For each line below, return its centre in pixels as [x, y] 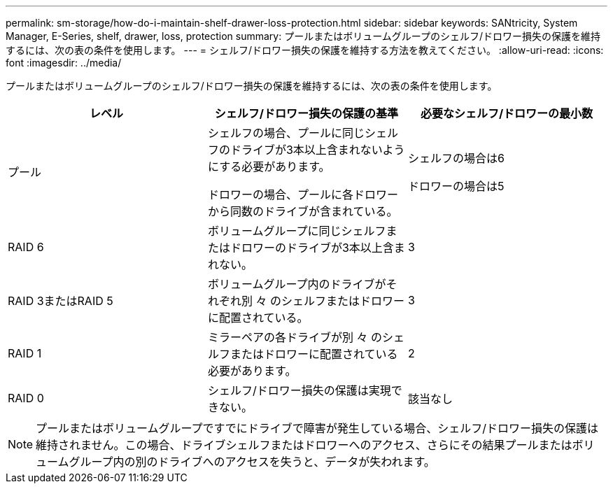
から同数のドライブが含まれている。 [303, 211]
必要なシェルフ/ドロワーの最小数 [507, 113]
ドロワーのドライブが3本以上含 [312, 248]
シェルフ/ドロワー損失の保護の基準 [306, 113]
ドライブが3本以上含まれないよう [317, 150]
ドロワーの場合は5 [456, 186]
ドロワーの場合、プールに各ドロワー [303, 194]
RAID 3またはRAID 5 [61, 301]
